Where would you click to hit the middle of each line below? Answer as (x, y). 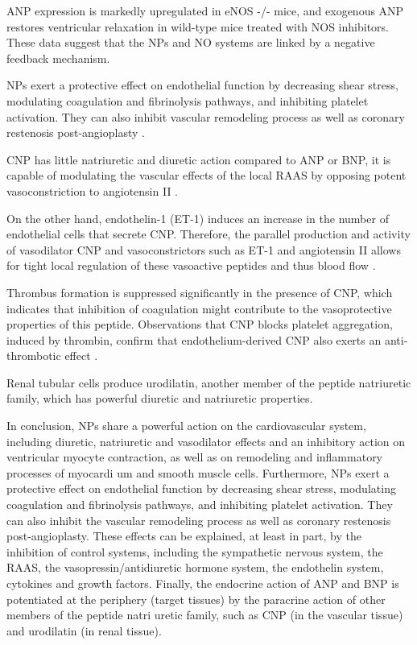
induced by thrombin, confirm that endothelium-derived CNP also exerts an (194, 339)
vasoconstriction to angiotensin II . (93, 190)
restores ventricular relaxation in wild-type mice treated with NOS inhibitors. (198, 26)
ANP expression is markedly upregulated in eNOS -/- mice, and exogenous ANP (205, 10)
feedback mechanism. (58, 58)
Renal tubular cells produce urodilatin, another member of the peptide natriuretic (209, 382)
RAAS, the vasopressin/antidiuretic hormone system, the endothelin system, (195, 567)
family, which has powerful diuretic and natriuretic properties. (160, 398)
